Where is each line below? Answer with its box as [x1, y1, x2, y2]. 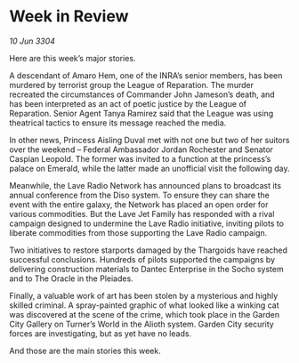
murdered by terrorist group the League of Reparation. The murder [9, 79, 254, 90]
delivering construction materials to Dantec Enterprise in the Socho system [9, 263, 284, 274]
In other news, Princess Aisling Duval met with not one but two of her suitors [9, 134, 290, 145]
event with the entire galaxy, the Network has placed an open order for [9, 198, 269, 210]
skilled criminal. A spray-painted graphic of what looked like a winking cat [9, 300, 279, 311]
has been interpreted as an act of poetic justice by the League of [9, 98, 247, 109]
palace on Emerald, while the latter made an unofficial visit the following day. [9, 163, 291, 173]
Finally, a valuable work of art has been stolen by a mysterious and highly [9, 290, 279, 301]
